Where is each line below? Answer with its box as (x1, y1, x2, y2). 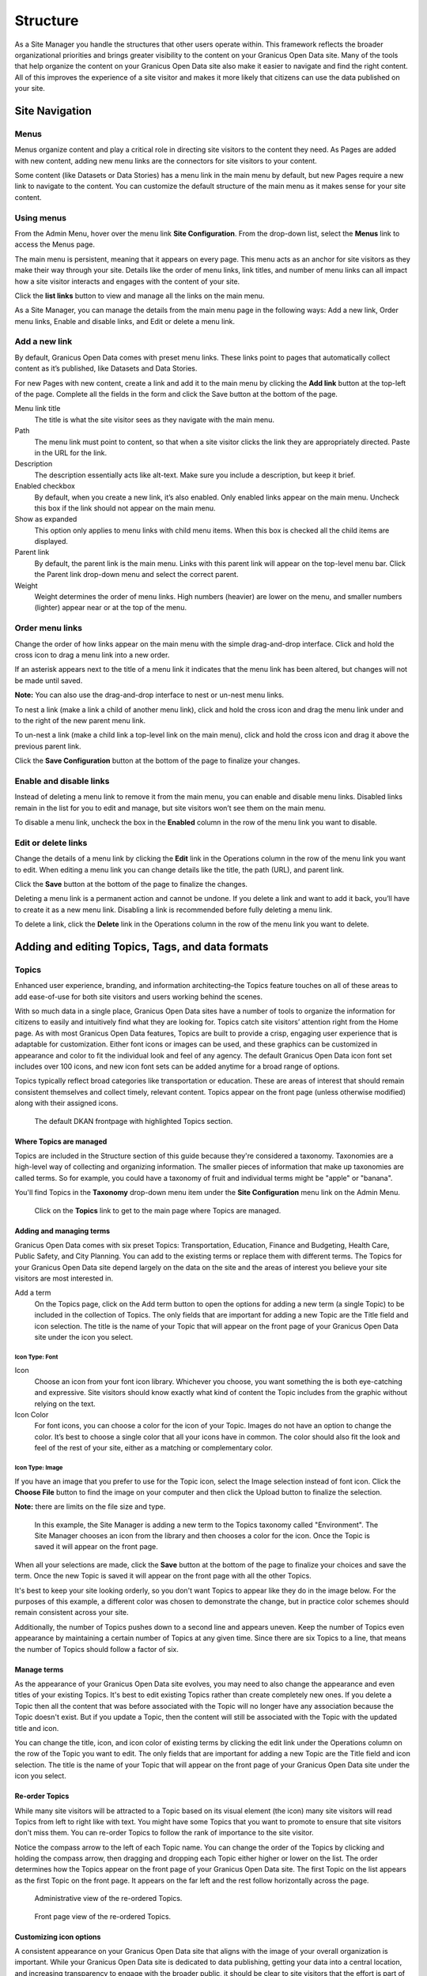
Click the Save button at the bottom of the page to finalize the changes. (14, 879, 248, 888)
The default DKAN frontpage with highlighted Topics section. (34, 1116, 233, 1126)
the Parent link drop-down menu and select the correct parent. (34, 570, 239, 579)
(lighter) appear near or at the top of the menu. (34, 603, 187, 613)
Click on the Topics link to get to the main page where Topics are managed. (34, 1205, 282, 1215)
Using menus (14, 212, 67, 223)
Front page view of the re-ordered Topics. (34, 1911, 172, 1921)
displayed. (34, 537, 69, 546)
